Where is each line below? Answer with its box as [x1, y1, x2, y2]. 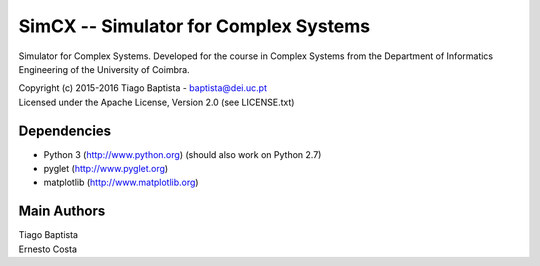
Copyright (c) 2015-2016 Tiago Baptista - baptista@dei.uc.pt [18, 82, 267, 94]
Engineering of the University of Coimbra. [18, 63, 190, 75]
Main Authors [18, 203, 106, 220]
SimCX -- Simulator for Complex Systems [18, 15, 371, 37]
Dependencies [18, 122, 112, 139]
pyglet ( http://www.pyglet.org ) [43, 163, 169, 175]
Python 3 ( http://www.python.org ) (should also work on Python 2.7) [43, 148, 322, 160]
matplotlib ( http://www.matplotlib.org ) [43, 176, 199, 189]
